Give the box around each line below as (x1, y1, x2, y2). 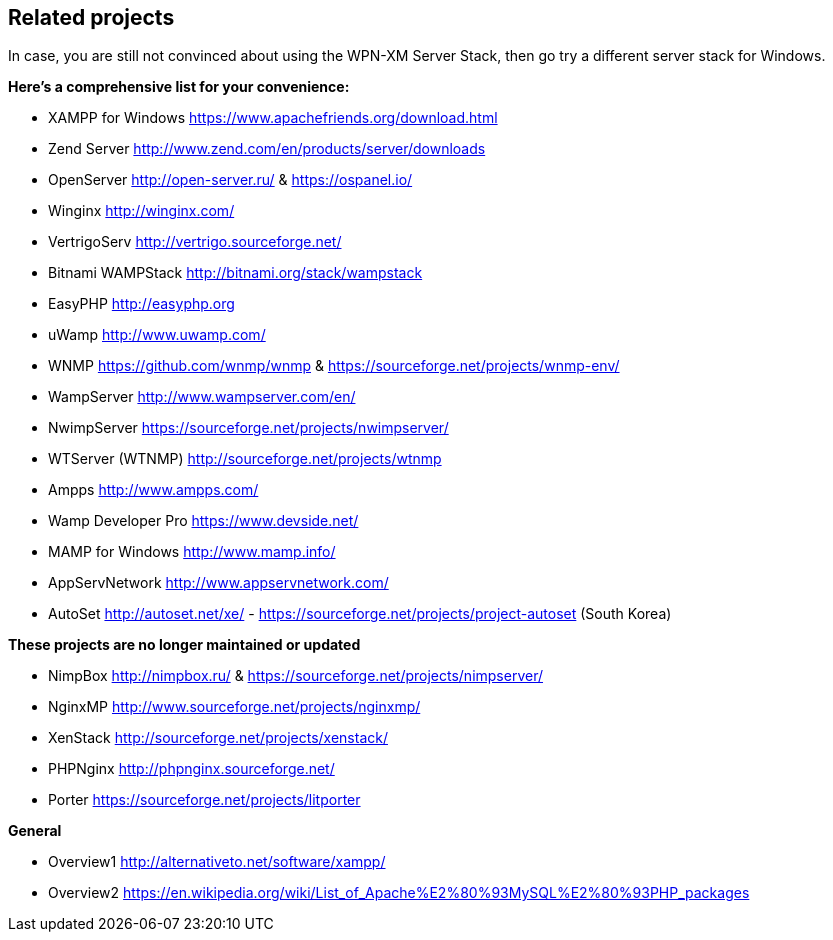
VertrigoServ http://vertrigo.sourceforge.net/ (48, 233, 342, 251)
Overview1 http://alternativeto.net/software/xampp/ (48, 853, 386, 871)
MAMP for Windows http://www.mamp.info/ (48, 543, 336, 561)
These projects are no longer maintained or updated (8, 636, 361, 654)
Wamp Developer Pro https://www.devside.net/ (48, 512, 359, 530)
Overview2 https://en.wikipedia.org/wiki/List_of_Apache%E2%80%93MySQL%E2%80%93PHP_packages (48, 884, 750, 902)
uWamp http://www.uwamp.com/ (48, 326, 266, 344)
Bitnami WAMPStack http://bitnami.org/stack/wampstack (48, 264, 423, 282)
